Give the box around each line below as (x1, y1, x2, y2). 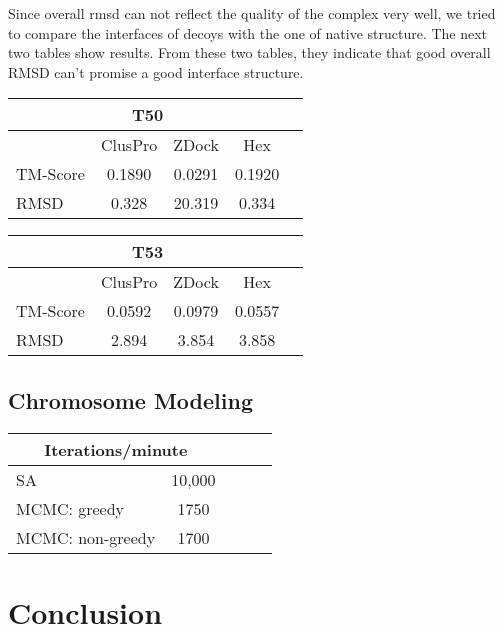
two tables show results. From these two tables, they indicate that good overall (8, 42, 491, 63)
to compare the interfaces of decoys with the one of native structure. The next (8, 22, 488, 43)
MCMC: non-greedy (16, 525, 156, 549)
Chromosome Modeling (8, 384, 253, 415)
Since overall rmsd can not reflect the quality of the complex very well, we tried (8, 3, 496, 23)
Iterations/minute (44, 437, 188, 461)
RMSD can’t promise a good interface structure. (8, 61, 304, 82)
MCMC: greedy (16, 496, 125, 520)
